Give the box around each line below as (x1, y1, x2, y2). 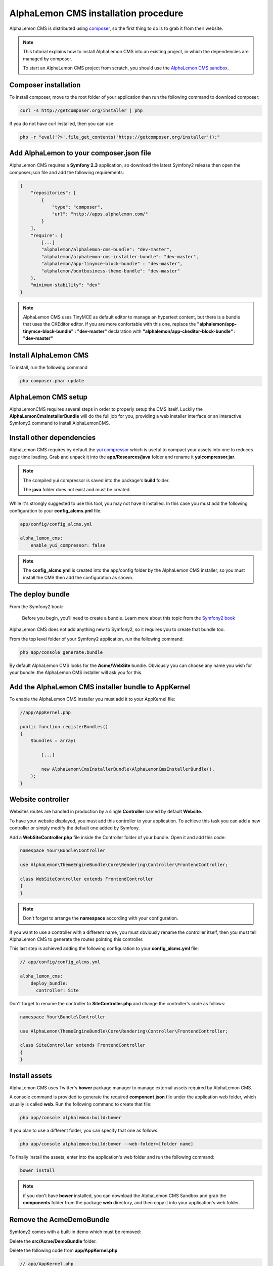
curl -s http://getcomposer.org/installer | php (20, 108, 143, 113)
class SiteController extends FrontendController (20, 1042, 146, 1048)
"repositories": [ (30, 190, 76, 196)
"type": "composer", (52, 204, 103, 210)
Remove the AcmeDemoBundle (9, 1215, 110, 1224)
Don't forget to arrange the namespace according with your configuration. (23, 915, 178, 921)
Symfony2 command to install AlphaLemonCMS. (9, 420, 110, 426)
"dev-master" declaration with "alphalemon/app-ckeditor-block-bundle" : (77, 328, 236, 334)
